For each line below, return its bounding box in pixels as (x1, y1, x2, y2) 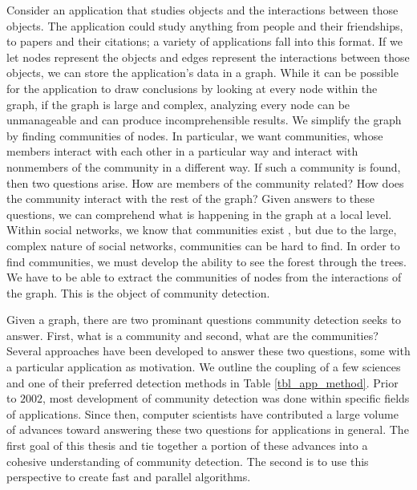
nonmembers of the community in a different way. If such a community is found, (6, 158, 401, 175)
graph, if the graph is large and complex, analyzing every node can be (6, 95, 350, 112)
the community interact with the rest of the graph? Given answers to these (6, 190, 375, 207)
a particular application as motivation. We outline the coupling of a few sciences (6, 358, 401, 375)
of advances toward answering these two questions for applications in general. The (6, 421, 409, 438)
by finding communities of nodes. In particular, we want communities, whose (6, 127, 383, 144)
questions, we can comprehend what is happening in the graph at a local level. (6, 205, 392, 222)
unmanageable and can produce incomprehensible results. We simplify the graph (6, 111, 402, 128)
